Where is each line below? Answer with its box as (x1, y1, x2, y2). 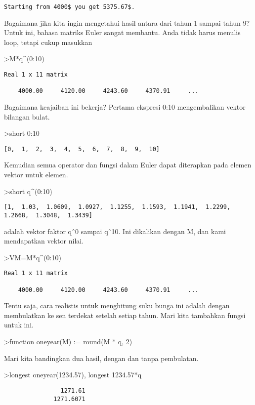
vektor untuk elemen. (4, 169, 68, 180)
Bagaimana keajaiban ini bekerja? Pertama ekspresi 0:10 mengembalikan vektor (4, 102, 246, 112)
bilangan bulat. (4, 111, 50, 121)
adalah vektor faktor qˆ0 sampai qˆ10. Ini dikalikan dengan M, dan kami (4, 226, 226, 236)
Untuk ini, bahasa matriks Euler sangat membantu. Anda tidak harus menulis (4, 27, 241, 38)
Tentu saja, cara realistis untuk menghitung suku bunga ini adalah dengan (4, 300, 230, 311)
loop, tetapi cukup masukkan (4, 37, 92, 47)
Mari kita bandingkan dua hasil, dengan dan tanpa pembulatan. (4, 353, 199, 363)
